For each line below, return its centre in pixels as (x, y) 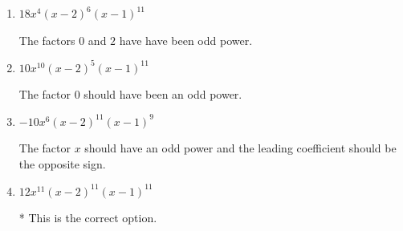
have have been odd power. (186, 40)
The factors (47, 40)
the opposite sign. (62, 164)
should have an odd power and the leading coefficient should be (240, 148)
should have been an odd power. (163, 94)
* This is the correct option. (88, 218)
